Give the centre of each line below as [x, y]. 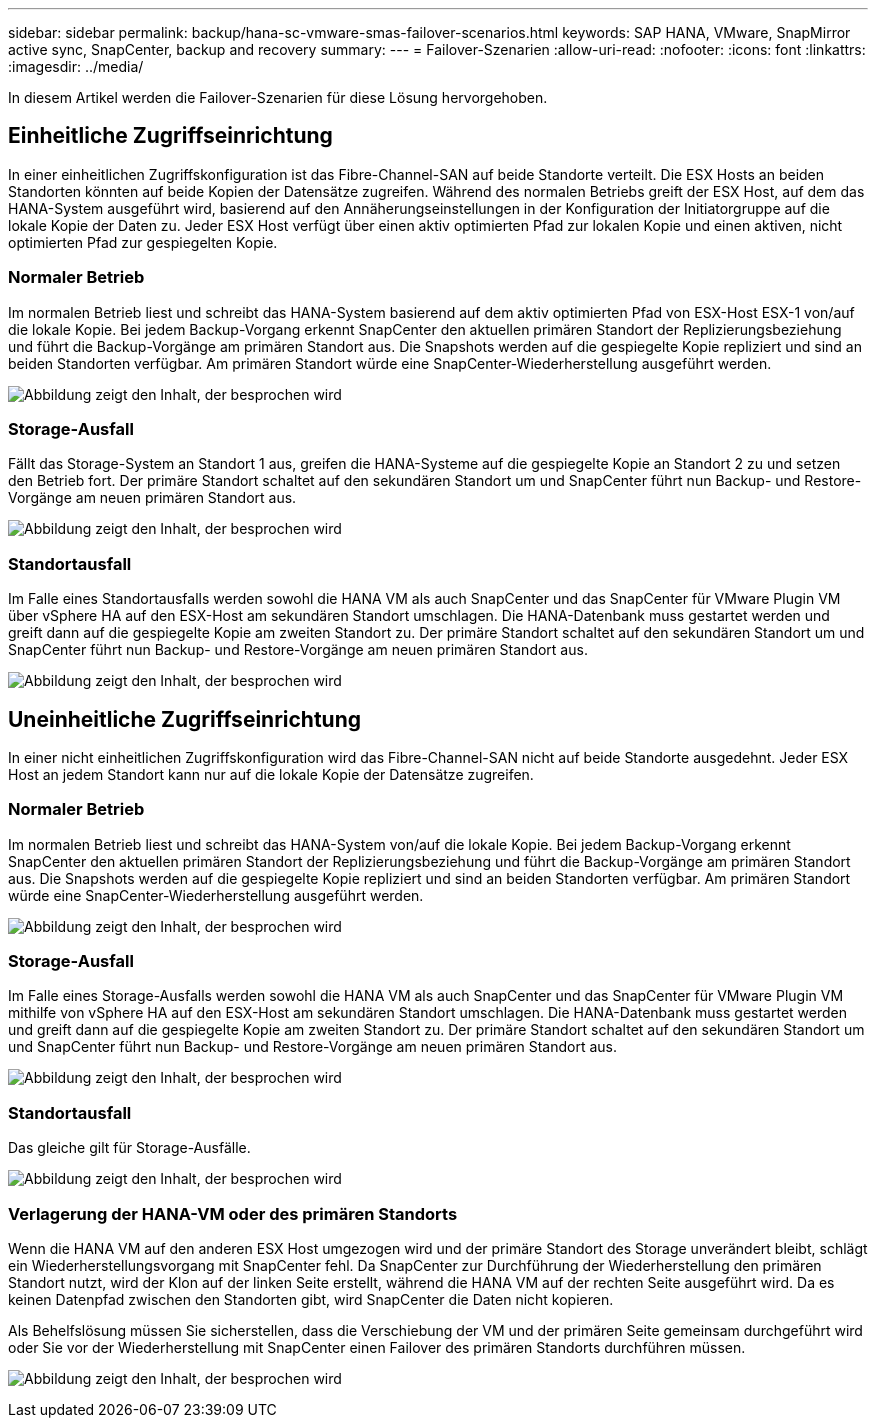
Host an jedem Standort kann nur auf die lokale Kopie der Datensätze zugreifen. [271, 774]
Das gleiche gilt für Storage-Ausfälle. [129, 1148]
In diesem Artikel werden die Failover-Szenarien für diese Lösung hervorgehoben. [278, 97]
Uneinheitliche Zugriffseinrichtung [185, 719]
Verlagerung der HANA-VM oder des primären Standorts [233, 1213]
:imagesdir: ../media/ [76, 66]
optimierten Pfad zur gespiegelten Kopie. [143, 242]
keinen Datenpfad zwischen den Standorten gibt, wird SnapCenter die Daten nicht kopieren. [311, 1299]
